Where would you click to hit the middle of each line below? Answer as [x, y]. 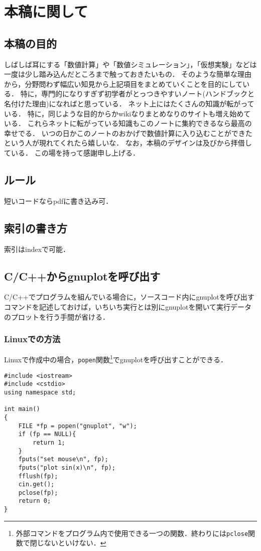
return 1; [49, 442]
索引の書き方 [36, 228]
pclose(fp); [38, 493]
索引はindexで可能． [37, 249]
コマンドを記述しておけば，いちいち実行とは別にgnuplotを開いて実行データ [128, 306]
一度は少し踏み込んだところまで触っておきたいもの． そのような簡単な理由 [128, 74]
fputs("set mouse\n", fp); [63, 459]
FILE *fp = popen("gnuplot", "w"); [78, 426]
